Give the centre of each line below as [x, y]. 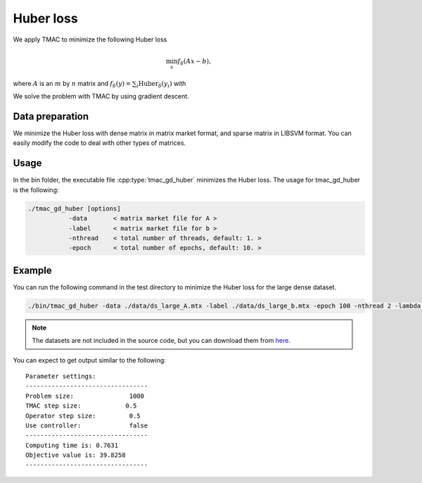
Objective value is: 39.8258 [76, 455]
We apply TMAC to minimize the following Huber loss [90, 39]
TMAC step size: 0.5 [81, 406]
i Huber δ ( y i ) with [161, 84]
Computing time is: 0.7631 [72, 445]
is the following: [36, 189]
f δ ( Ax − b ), [194, 62]
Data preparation [51, 117]
